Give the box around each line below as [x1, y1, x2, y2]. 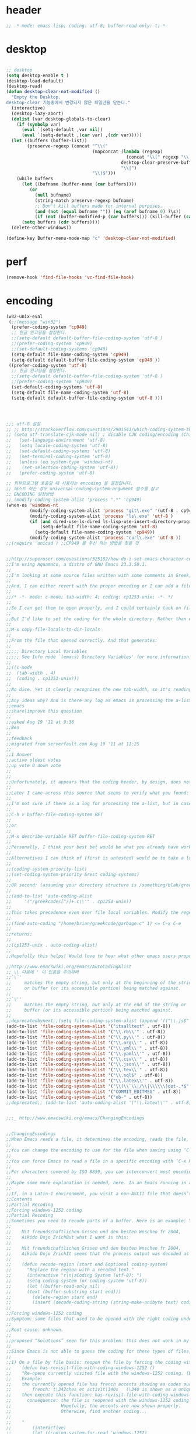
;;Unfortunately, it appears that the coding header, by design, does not [6, 779, 192, 785]
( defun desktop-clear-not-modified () [6, 89, 100, 95]
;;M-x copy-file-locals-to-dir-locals [6, 627, 100, 632]
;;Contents [6, 1196, 33, 1202]
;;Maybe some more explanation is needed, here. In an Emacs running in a [6, 1180, 192, 1186]
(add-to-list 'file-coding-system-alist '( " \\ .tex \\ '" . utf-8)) [6, 1067, 168, 1073]
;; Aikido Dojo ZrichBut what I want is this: [6, 1234, 129, 1240]
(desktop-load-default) [6, 78, 64, 84]
